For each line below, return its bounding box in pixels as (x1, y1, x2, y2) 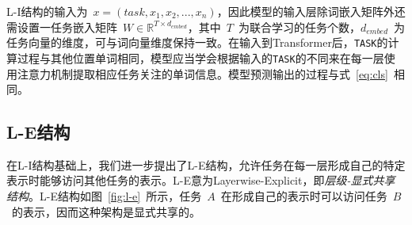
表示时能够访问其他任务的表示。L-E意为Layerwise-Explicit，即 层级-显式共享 (6, 172, 395, 189)
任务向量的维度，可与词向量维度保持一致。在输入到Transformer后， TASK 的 (6, 34, 388, 51)
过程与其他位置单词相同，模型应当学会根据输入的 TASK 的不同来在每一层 (17, 49, 384, 66)
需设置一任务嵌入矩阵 (6, 18, 117, 35)
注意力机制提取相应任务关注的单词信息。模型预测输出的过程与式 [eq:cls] (17, 65, 388, 82)
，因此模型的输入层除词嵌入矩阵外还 (216, 3, 406, 19)
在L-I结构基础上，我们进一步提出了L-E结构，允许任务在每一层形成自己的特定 (6, 156, 406, 173)
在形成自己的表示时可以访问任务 (220, 188, 387, 204)
